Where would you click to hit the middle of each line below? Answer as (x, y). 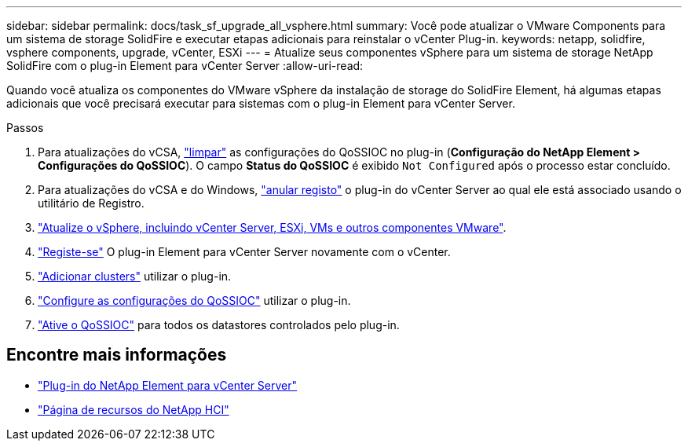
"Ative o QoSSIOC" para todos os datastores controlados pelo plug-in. (219, 325)
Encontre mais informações (117, 355)
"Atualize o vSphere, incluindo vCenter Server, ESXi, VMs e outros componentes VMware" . (272, 227)
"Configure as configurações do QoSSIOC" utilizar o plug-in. (194, 300)
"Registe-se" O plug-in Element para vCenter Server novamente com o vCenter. (244, 252)
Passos (25, 128)
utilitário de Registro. (91, 203)
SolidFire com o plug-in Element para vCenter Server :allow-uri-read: (185, 66)
